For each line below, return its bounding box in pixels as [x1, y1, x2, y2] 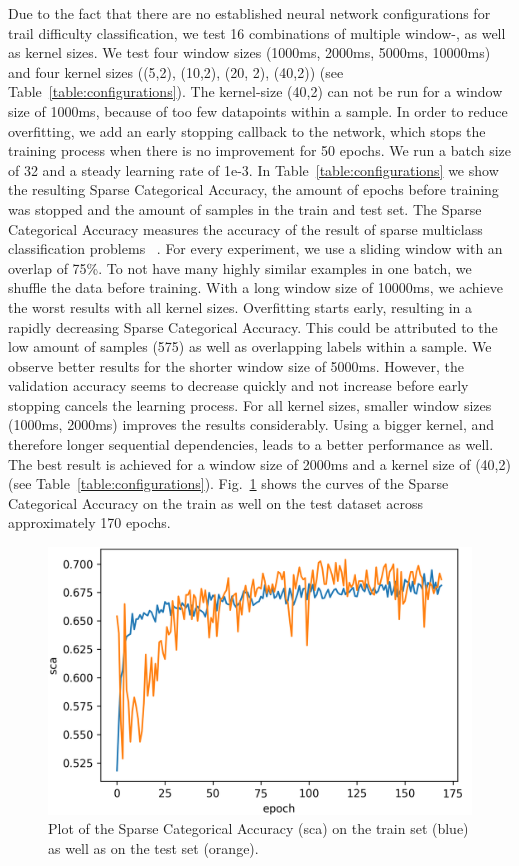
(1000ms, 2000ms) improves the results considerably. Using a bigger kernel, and [8, 414, 495, 435]
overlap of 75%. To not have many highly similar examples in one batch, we [8, 257, 472, 278]
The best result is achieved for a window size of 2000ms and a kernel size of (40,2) [8, 453, 511, 474]
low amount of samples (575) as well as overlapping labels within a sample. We [8, 336, 492, 357]
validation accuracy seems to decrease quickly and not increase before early [8, 375, 469, 396]
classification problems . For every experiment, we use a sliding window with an [8, 238, 503, 259]
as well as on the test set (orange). [48, 837, 259, 858]
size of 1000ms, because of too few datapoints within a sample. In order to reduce [8, 100, 508, 121]
